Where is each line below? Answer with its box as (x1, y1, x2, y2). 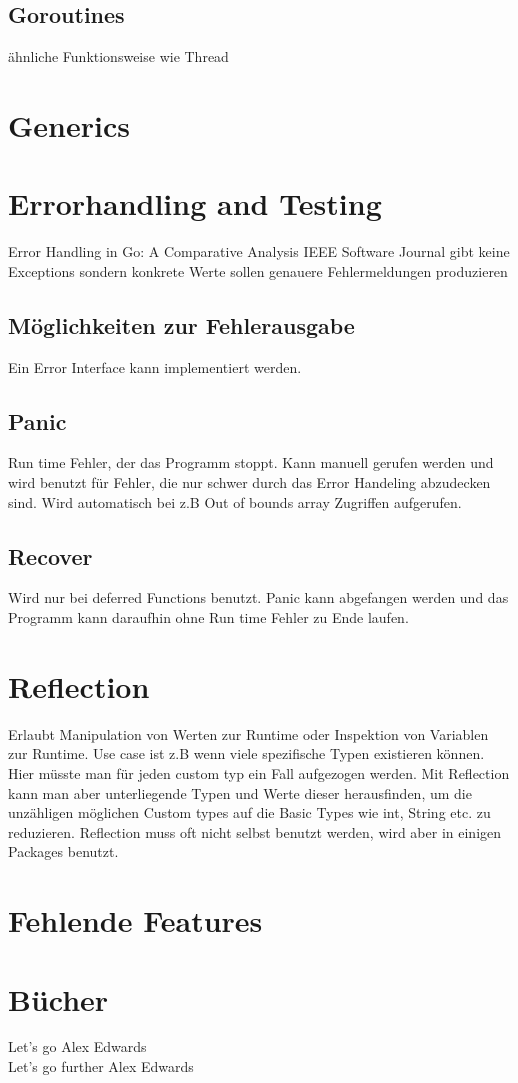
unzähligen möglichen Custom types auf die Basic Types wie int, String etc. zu (8, 802, 491, 823)
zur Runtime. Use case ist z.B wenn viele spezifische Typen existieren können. (8, 743, 485, 764)
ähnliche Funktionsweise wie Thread (8, 46, 229, 67)
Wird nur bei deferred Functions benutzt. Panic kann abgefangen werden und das (8, 587, 509, 608)
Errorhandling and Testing (8, 183, 382, 224)
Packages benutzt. (8, 841, 119, 862)
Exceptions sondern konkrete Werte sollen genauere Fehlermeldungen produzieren (8, 260, 508, 281)
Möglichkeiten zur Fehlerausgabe (8, 309, 355, 340)
